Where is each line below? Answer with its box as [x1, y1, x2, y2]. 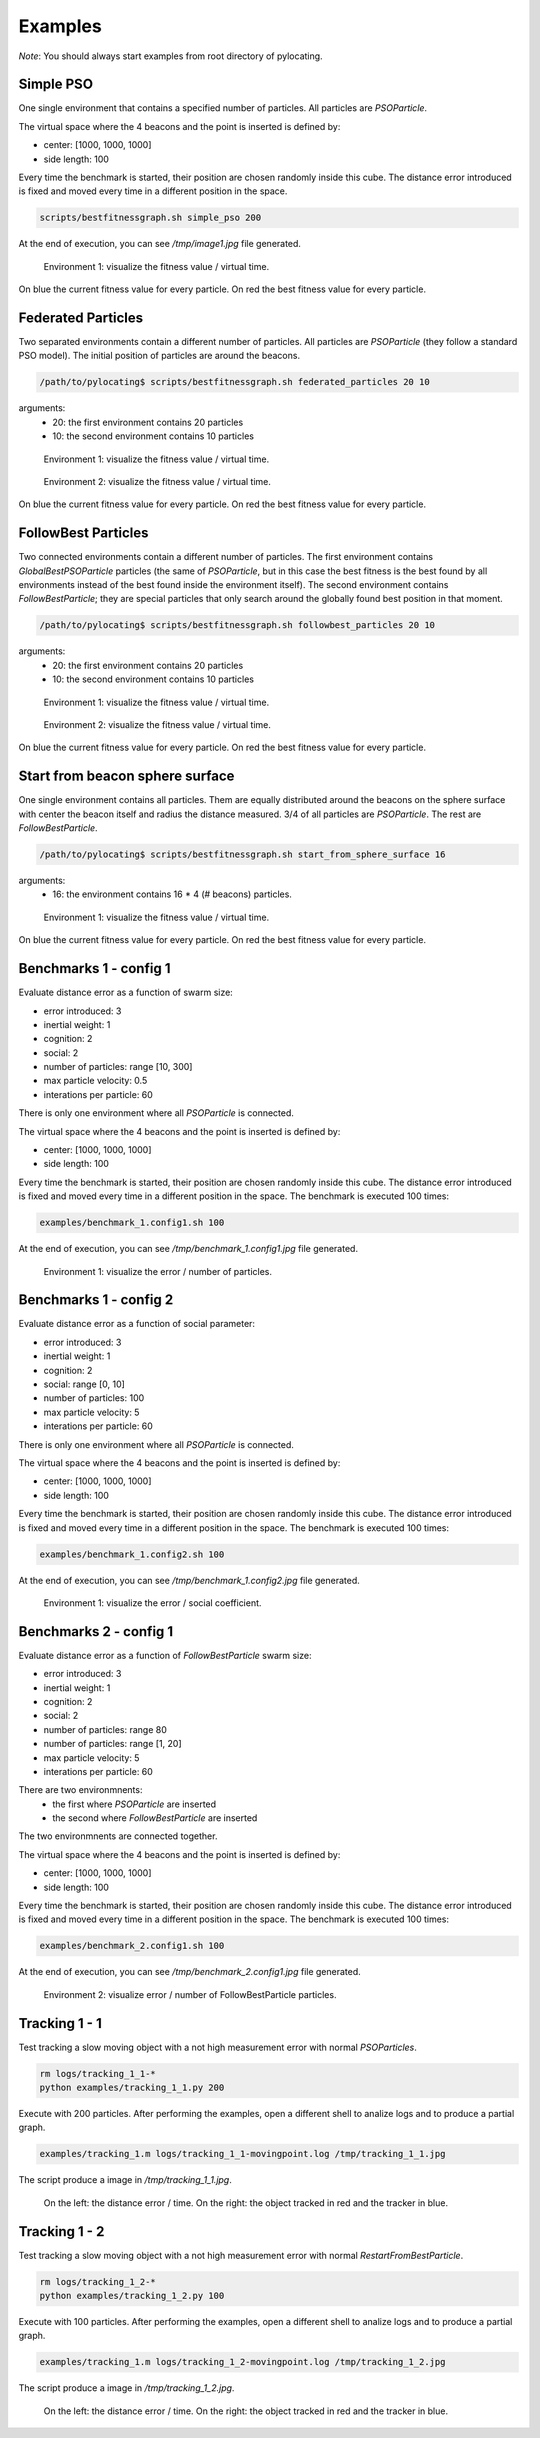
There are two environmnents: [18, 1784, 143, 1796]
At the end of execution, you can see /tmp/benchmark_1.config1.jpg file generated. [18, 1243, 359, 1255]
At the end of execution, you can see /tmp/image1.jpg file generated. [18, 238, 302, 250]
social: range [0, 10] [43, 1378, 125, 1390]
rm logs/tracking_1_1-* [39, 2068, 157, 2079]
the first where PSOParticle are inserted [52, 1798, 217, 1810]
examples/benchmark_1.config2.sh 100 [39, 1548, 225, 1560]
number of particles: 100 [43, 1392, 145, 1404]
